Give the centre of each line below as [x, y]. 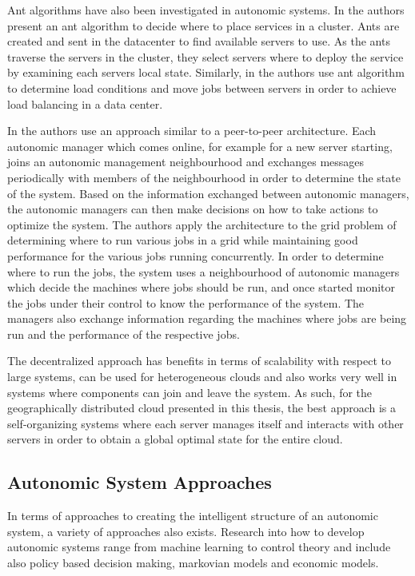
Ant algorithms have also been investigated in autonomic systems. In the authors [206, 10]
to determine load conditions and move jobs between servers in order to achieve [202, 87]
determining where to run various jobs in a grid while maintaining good [183, 240]
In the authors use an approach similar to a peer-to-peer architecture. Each [192, 131]
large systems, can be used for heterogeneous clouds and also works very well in [202, 377]
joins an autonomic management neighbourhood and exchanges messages [186, 162]
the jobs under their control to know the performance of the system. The [186, 302]
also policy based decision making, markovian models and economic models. [193, 563]
